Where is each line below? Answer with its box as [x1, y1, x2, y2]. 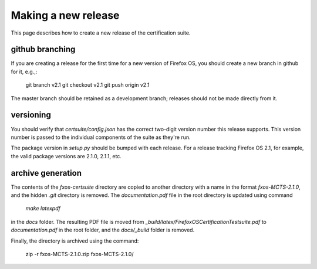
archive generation [11, 168, 82, 178]
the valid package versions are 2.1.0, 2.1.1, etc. [11, 152, 122, 159]
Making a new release [11, 9, 120, 22]
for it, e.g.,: [11, 68, 38, 75]
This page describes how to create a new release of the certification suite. [11, 29, 191, 36]
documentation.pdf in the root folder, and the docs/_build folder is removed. [11, 226, 195, 234]
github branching [11, 45, 76, 55]
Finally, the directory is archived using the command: [11, 237, 139, 244]
